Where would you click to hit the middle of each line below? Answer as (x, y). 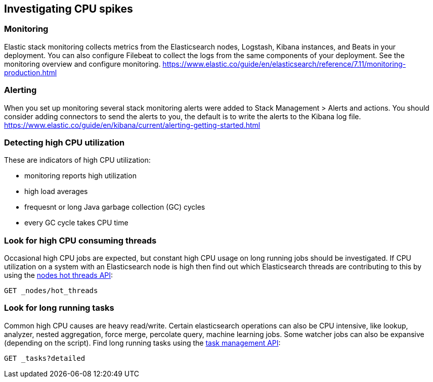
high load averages (56, 192)
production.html (31, 72)
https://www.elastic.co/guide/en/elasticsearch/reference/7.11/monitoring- (284, 64)
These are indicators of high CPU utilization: (77, 160)
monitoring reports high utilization (80, 176)
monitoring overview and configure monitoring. (82, 64)
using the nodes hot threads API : (59, 275)
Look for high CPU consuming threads (80, 240)
